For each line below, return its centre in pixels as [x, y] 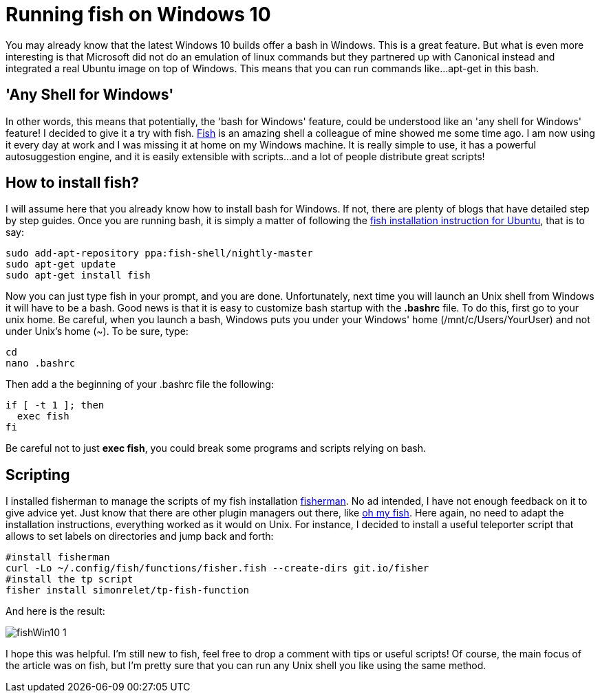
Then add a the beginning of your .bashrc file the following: [140, 384]
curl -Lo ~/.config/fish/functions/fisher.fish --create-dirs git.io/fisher [217, 568]
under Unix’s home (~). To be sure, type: [97, 331]
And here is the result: [55, 611]
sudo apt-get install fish [78, 275]
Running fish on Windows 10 [138, 14]
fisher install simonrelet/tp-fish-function [128, 590]
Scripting [38, 475]
